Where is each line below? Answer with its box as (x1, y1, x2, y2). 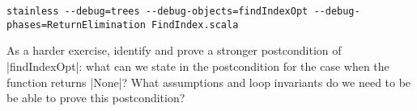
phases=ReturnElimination (6, 18, 146, 31)
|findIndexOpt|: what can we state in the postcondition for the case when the (6, 57, 389, 74)
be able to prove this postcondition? (6, 89, 185, 106)
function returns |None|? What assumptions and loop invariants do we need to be (6, 73, 411, 90)
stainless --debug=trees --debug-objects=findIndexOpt (6, 6, 308, 17)
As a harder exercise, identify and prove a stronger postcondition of (6, 42, 342, 59)
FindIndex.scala (151, 18, 239, 31)
